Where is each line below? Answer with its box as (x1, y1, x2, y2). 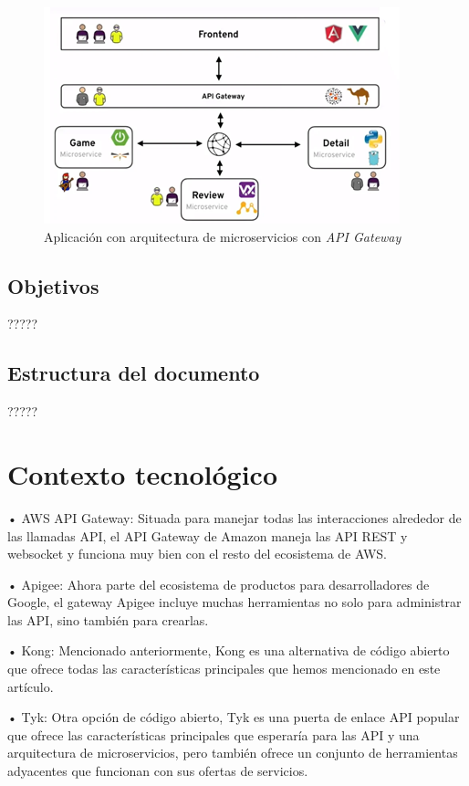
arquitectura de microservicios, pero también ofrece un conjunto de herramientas (7, 743, 458, 762)
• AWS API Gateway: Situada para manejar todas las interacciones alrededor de (7, 508, 462, 527)
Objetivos (7, 271, 99, 299)
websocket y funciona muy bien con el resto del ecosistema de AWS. (7, 544, 388, 563)
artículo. (7, 676, 54, 696)
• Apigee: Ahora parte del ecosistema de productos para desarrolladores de (7, 574, 430, 593)
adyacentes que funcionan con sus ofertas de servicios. (7, 761, 308, 781)
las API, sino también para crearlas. (7, 610, 209, 629)
